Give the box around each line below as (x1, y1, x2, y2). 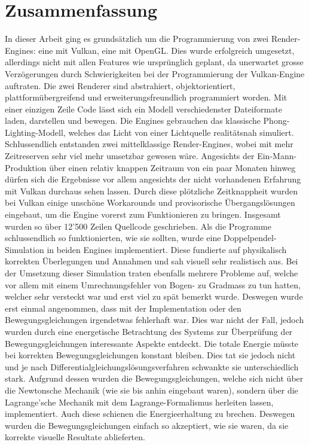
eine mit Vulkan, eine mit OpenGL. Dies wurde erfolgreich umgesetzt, (38, 44, 295, 56)
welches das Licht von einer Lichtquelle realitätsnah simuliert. (68, 126, 294, 138)
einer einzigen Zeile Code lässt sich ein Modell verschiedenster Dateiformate (5, 102, 282, 115)
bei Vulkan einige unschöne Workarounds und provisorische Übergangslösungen (5, 196, 295, 209)
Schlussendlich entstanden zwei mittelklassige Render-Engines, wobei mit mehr (5, 138, 293, 150)
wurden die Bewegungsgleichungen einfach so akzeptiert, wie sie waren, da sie (5, 419, 289, 431)
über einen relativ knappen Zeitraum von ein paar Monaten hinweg (49, 161, 296, 173)
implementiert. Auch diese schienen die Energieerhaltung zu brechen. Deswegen (5, 407, 295, 420)
